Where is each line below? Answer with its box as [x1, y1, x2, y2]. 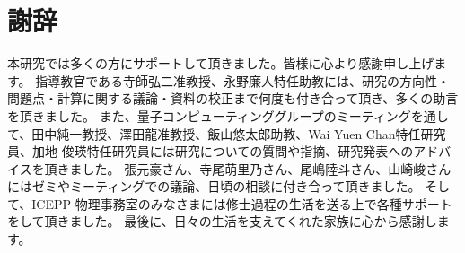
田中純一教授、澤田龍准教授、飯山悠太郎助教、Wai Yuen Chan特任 [31, 124, 421, 143]
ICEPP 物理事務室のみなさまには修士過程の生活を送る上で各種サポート [31, 194, 452, 213]
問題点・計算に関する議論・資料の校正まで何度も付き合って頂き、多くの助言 [7, 89, 459, 108]
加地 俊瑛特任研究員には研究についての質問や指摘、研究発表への [31, 142, 414, 161]
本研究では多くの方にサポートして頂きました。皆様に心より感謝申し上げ [7, 54, 434, 73]
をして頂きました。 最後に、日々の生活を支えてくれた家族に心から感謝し [7, 212, 437, 231]
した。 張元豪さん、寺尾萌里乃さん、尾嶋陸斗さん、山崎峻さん [82, 159, 452, 178]
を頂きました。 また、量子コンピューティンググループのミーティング [7, 106, 411, 125]
